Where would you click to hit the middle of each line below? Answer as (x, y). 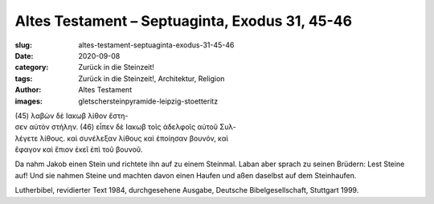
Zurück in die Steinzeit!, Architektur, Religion (151, 78)
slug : (23, 45)
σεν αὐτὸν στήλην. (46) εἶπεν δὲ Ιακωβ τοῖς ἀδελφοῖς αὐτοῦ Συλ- (126, 127)
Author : (28, 90)
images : (29, 101)
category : (32, 67)
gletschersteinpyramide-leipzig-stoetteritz (148, 101)
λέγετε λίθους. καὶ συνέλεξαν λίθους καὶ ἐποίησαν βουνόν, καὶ (122, 138)
